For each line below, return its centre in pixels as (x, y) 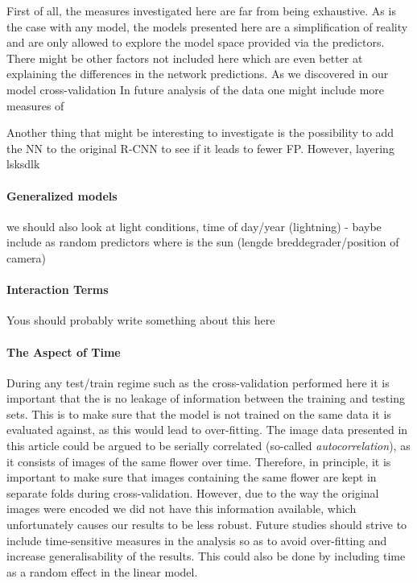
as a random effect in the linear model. (102, 571)
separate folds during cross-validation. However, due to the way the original (193, 492)
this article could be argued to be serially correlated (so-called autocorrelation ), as (208, 446)
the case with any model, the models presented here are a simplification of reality (207, 26)
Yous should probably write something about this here (141, 320)
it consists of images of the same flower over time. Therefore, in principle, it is (199, 461)
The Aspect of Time (64, 351)
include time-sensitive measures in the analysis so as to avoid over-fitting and (197, 540)
